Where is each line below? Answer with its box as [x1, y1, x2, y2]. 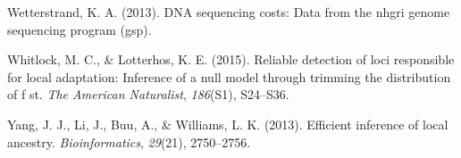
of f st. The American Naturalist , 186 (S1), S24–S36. [7, 85, 289, 104]
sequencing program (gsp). [7, 20, 152, 38]
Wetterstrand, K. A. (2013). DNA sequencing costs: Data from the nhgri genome [7, 3, 450, 21]
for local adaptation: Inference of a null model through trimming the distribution [7, 67, 451, 86]
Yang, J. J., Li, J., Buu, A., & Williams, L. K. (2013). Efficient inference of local [7, 114, 448, 133]
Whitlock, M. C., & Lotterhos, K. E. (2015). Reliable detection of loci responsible [7, 50, 455, 69]
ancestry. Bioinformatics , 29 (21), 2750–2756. [7, 132, 251, 151]
